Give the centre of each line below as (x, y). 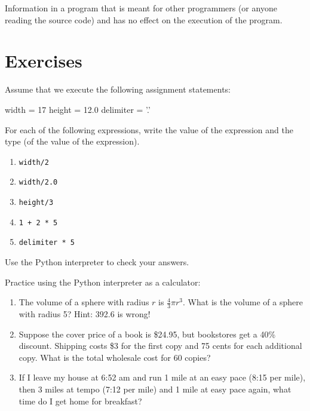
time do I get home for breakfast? (80, 401)
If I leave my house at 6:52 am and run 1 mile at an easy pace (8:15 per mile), (162, 377)
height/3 (36, 203)
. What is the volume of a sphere (243, 302)
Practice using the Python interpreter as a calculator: (103, 282)
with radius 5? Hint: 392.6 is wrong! (85, 313)
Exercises (44, 61)
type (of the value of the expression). (72, 141)
